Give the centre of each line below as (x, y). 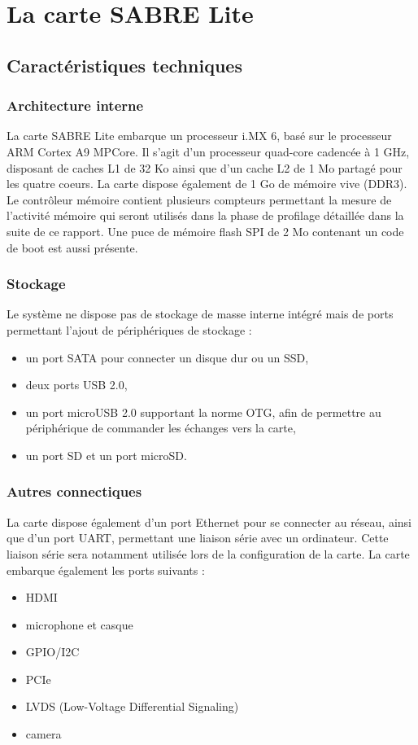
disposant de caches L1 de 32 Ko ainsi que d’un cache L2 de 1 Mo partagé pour (205, 167)
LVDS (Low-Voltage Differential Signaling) (132, 706)
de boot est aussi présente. (72, 247)
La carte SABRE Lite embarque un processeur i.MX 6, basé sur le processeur (199, 136)
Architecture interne (75, 105)
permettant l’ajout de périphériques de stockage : (129, 329)
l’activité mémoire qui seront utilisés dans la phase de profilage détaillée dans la (205, 215)
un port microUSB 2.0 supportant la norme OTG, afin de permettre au (203, 412)
